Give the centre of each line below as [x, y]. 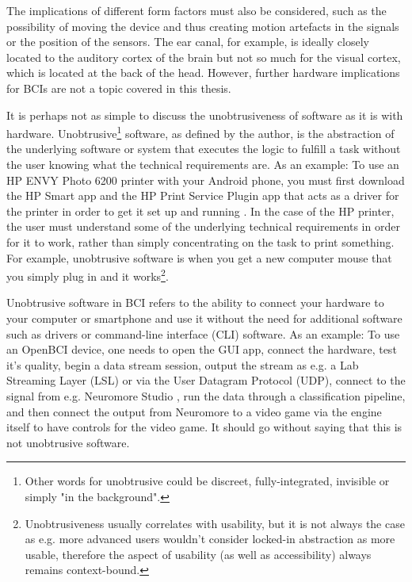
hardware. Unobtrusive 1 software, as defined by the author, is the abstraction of [200, 132]
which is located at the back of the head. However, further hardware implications [203, 73]
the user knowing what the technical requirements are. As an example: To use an [203, 164]
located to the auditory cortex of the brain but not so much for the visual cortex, [204, 57]
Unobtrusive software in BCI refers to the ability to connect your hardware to [195, 302]
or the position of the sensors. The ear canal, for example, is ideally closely [188, 42]
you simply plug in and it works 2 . [88, 275]
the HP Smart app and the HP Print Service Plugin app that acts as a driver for [203, 195]
